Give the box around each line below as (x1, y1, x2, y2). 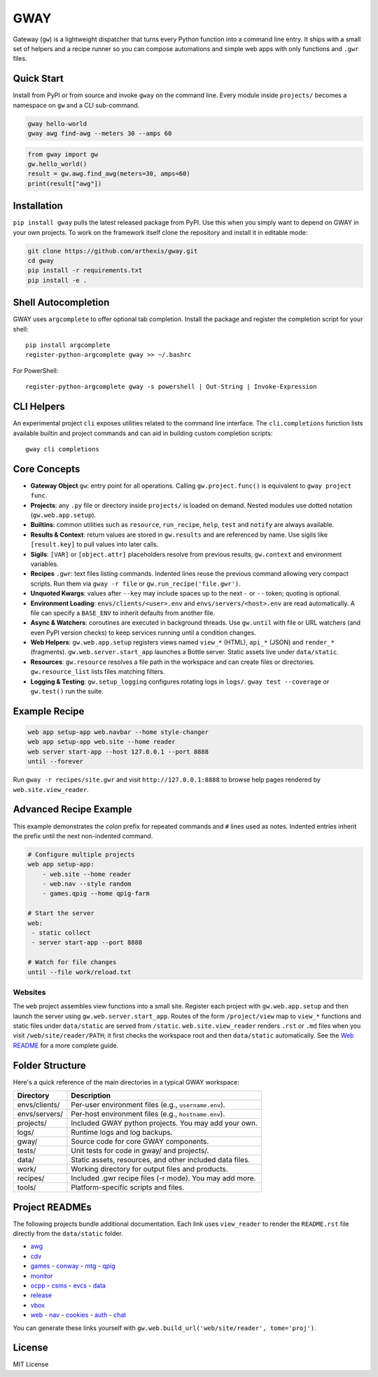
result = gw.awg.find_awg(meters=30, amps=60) (27, 170, 190, 178)
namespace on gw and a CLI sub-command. (13, 101, 140, 109)
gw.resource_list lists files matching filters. (30, 668, 165, 676)
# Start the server (27, 910, 94, 917)
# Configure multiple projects (27, 850, 136, 859)
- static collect (31, 929, 91, 937)
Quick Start (13, 73, 64, 85)
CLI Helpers (13, 401, 66, 413)
